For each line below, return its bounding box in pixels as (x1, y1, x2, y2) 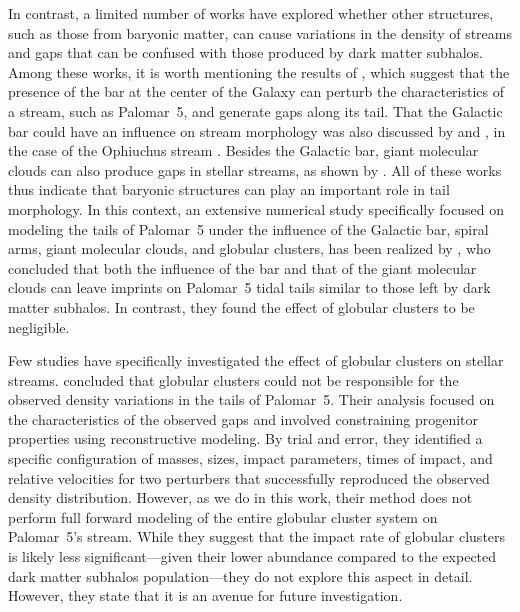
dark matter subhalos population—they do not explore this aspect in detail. (8, 565, 473, 586)
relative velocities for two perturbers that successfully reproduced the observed (8, 467, 490, 488)
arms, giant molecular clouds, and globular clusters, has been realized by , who (8, 238, 491, 259)
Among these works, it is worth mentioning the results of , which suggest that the (8, 61, 510, 82)
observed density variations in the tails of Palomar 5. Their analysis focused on (8, 389, 495, 410)
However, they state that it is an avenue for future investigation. (8, 585, 403, 606)
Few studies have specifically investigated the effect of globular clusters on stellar (8, 350, 504, 371)
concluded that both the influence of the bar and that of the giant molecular (8, 257, 477, 278)
